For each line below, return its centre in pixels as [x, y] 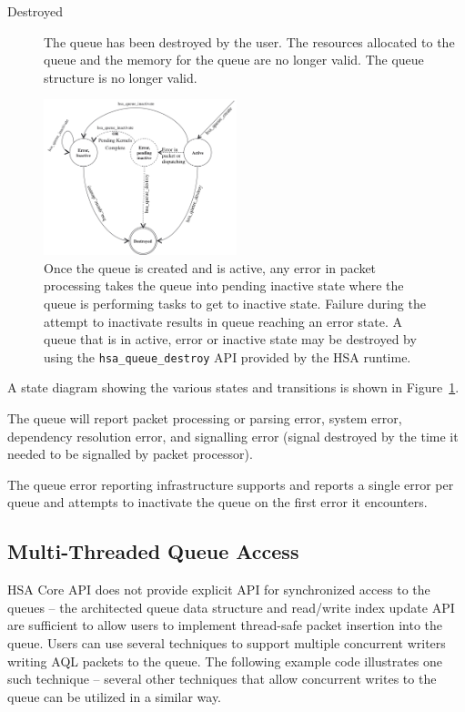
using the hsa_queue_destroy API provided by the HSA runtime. [227, 356]
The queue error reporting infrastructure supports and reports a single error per [231, 484]
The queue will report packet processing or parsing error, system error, [205, 417]
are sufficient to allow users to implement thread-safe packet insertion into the [225, 625]
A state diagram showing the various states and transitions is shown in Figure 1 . [233, 387]
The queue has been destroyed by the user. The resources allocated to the [249, 41]
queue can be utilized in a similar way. [115, 696]
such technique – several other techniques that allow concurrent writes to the [222, 679]
